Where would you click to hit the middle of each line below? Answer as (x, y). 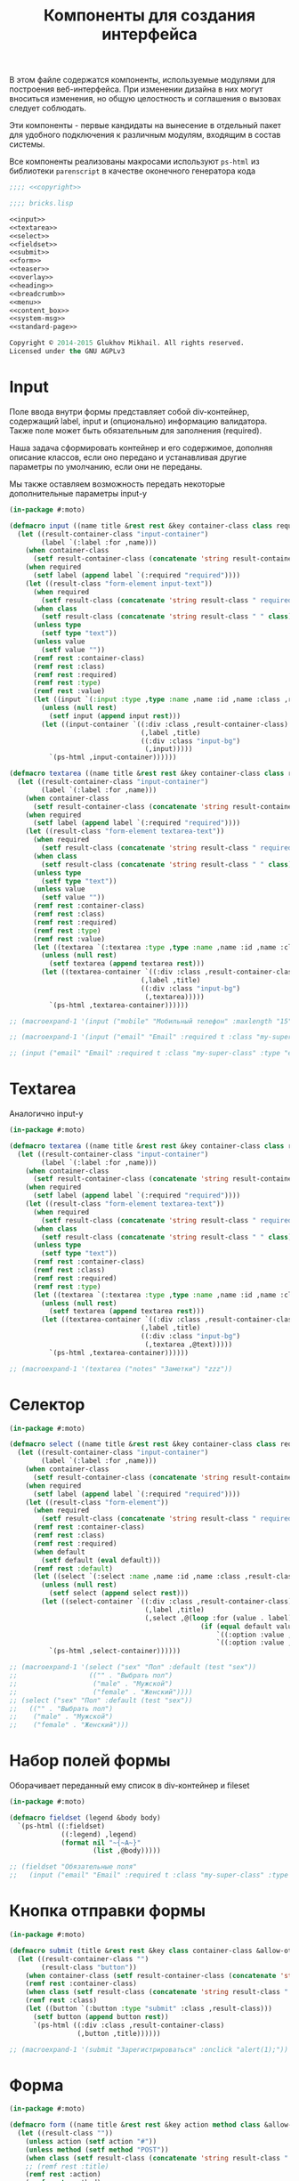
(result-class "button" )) (89, 1967)
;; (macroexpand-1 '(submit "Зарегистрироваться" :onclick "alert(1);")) (149, 2049)
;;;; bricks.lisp (41, 204)
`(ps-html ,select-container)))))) (114, 1652)
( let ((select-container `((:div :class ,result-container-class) (167, 1602)
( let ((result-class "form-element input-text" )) (119, 584)
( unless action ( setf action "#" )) (91, 2141)
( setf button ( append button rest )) (101, 2016)
